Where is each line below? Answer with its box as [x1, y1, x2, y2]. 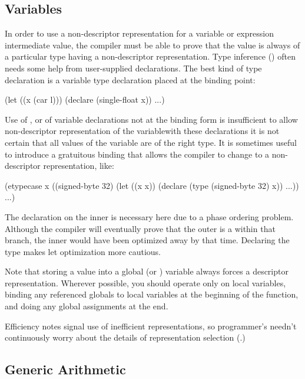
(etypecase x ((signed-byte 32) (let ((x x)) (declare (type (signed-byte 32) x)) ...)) [5, 179, 299, 191]
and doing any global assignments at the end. [5, 300, 168, 312]
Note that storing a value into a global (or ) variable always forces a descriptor [5, 265, 289, 277]
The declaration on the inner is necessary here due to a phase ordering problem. [5, 210, 294, 223]
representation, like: [43, 159, 114, 172]
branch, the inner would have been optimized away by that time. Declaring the [5, 234, 290, 246]
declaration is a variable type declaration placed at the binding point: [5, 73, 256, 86]
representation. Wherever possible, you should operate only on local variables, [5, 276, 286, 289]
